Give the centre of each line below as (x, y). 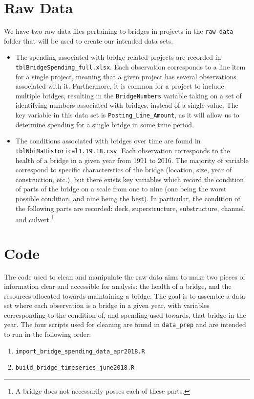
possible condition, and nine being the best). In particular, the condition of (128, 198)
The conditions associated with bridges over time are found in (108, 141)
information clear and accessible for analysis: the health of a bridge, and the (118, 286)
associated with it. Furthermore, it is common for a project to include (120, 86)
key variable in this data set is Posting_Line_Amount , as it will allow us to (127, 115)
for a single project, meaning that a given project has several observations (126, 76)
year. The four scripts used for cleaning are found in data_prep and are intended (125, 324)
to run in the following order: (48, 334)
